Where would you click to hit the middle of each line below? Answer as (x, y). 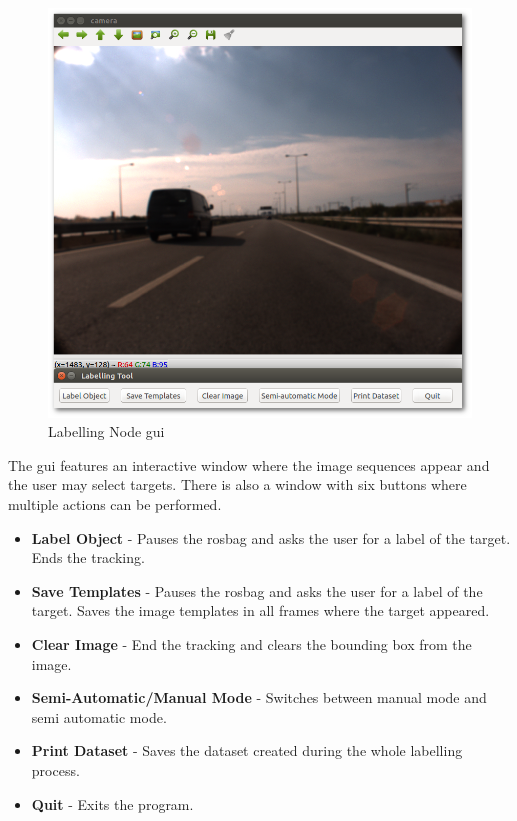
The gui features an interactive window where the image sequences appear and (249, 464)
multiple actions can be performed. (115, 504)
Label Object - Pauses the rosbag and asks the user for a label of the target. (271, 537)
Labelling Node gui (106, 431)
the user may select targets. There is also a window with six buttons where (237, 484)
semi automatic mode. (99, 716)
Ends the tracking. (88, 557)
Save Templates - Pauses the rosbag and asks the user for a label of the (257, 590)
